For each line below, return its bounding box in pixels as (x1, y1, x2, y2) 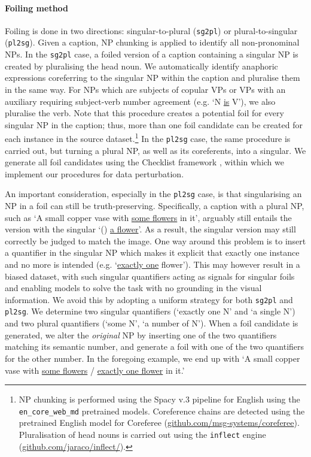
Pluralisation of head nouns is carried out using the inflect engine (19, 428, 266, 440)
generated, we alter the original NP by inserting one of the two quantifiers (5, 328, 277, 341)
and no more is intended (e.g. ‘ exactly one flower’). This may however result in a (5, 258, 300, 271)
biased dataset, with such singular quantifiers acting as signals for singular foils (5, 270, 295, 282)
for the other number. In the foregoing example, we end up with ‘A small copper (5, 352, 300, 364)
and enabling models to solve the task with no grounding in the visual (5, 282, 262, 294)
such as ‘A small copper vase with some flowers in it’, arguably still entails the (5, 211, 292, 223)
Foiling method (5, 1, 69, 14)
